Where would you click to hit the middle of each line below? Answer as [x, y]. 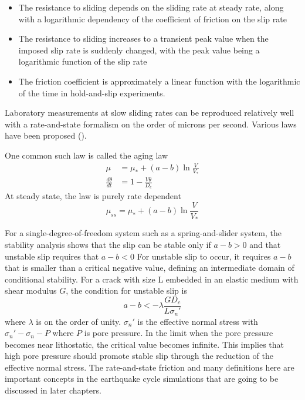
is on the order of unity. [79, 321]
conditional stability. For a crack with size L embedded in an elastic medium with [152, 279]
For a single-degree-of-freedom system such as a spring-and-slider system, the [143, 233]
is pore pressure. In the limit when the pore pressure [179, 333]
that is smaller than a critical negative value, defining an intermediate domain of [150, 268]
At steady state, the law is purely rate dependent [93, 196]
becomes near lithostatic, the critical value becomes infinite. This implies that [145, 344]
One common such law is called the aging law [87, 155]
